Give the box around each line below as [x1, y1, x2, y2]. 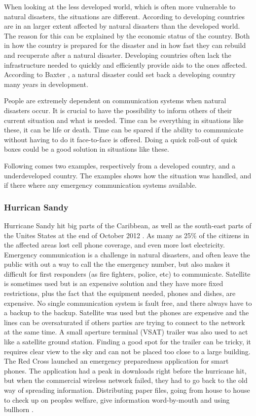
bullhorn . [4, 404, 34, 415]
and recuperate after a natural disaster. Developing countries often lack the [4, 49, 231, 60]
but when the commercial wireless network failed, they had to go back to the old [4, 375, 248, 385]
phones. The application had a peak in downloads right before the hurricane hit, [4, 365, 247, 375]
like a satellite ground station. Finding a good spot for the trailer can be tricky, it [4, 336, 251, 347]
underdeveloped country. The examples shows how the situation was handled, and [4, 170, 252, 180]
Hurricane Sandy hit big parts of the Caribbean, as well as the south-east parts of [4, 220, 252, 230]
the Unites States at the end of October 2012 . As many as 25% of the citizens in [4, 230, 249, 240]
